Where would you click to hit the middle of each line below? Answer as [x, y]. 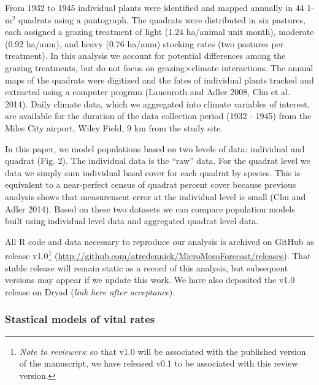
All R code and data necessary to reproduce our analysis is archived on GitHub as [159, 241]
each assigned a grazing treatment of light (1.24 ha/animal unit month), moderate [159, 32]
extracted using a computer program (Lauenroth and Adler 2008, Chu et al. [148, 92]
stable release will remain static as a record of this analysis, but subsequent [147, 267]
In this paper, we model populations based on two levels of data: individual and [155, 148]
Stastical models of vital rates [80, 319]
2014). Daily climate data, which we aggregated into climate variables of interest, [157, 103]
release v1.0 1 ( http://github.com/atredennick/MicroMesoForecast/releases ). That [158, 255]
